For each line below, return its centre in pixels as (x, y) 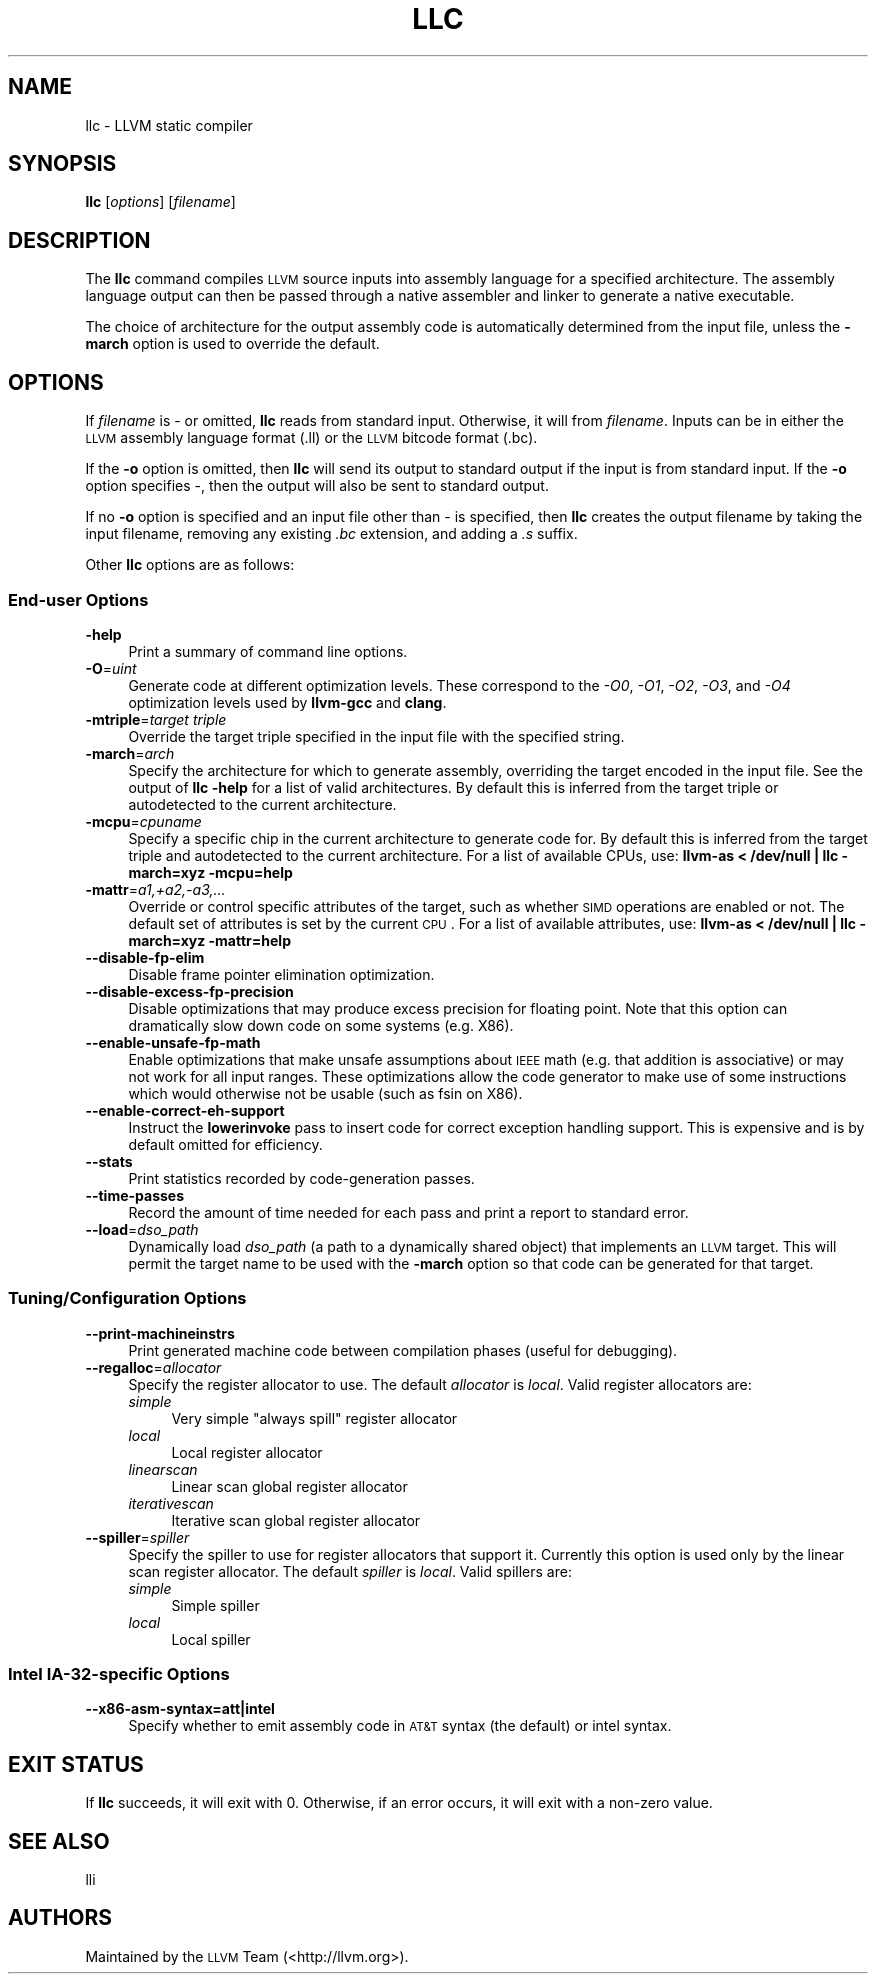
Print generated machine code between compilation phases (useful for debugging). (403, 1350)
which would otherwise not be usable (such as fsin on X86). (325, 1093)
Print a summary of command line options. (268, 651)
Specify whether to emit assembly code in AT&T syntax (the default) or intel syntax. (400, 1726)
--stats (109, 1161)
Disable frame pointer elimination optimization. (281, 974)
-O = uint (111, 668)
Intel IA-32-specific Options (119, 1674)
